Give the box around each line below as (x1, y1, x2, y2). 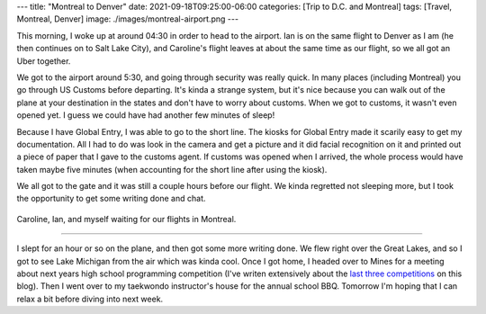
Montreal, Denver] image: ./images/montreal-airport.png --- (16, 13, 238, 24)
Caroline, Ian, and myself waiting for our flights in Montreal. (16, 213, 237, 224)
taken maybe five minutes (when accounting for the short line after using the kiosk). (16, 164, 328, 175)
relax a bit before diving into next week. (16, 293, 164, 304)
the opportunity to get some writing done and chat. (16, 193, 206, 204)
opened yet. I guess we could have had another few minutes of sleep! (16, 110, 275, 121)
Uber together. (16, 55, 71, 67)
